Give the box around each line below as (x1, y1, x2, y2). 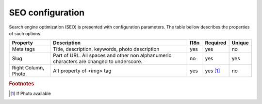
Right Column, (12, 65, 45, 71)
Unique (231, 39, 249, 46)
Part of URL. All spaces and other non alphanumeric (53, 52, 172, 59)
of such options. (9, 30, 42, 36)
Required (205, 39, 227, 46)
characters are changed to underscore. (53, 58, 143, 65)
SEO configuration (9, 7, 85, 18)
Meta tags (12, 46, 35, 52)
